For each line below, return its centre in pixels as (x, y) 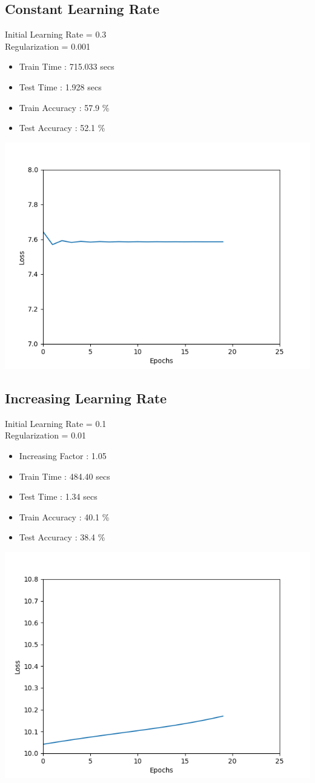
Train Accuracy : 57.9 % (64, 107)
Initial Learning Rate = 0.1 (56, 423)
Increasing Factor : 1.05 (63, 456)
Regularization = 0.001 (48, 46)
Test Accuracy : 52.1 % (62, 128)
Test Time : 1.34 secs (58, 496)
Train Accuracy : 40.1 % (64, 516)
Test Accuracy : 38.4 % (62, 537)
